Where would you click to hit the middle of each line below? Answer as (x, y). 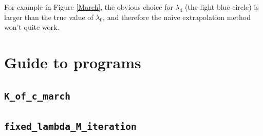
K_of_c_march (37, 96)
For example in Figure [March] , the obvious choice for (89, 7)
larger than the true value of (49, 17)
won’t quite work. (32, 27)
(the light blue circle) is (222, 7)
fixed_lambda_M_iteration (70, 126)
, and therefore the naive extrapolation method (177, 17)
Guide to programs (73, 62)
